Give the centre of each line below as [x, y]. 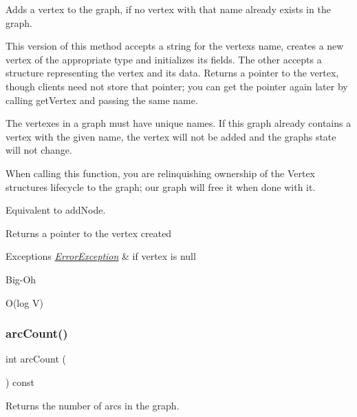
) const [20, 382]
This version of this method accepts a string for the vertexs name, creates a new [175, 46]
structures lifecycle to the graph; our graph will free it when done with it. [161, 186]
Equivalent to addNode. [56, 210]
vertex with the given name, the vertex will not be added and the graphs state [171, 136]
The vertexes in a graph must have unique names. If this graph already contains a [178, 123]
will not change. [39, 150]
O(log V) [24, 302]
